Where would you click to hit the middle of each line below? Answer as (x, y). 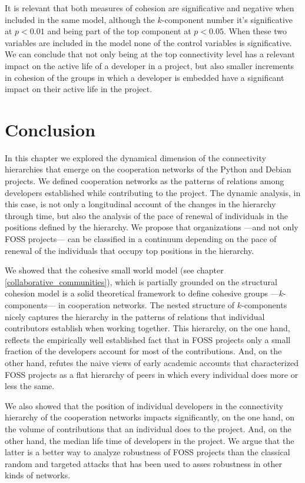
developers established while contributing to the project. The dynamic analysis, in (153, 192)
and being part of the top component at (119, 31)
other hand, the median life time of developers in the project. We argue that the (150, 440)
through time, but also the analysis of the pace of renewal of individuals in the (147, 215)
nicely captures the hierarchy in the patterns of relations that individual (135, 316)
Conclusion (50, 129)
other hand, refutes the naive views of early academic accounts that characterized (152, 362)
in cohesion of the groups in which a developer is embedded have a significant (145, 77)
